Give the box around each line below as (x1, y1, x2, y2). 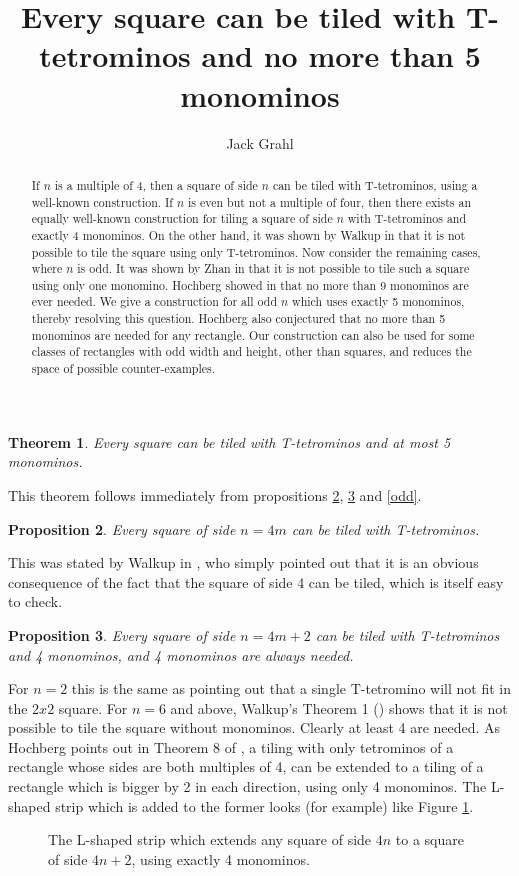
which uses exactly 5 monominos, (292, 293, 465, 310)
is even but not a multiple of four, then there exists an (188, 193, 472, 210)
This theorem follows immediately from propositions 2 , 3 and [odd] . (8, 484, 422, 505)
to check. (8, 591, 63, 612)
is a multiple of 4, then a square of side (54, 176, 258, 193)
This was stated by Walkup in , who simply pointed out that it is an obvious (8, 552, 479, 573)
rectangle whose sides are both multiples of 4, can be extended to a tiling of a (8, 756, 484, 777)
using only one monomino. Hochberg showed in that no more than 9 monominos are (31, 276, 469, 293)
